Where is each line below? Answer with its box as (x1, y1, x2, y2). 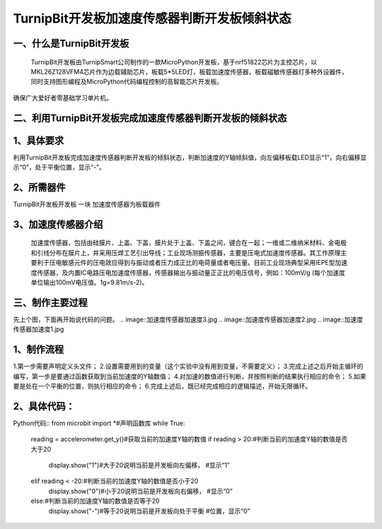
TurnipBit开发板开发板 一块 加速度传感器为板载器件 (13, 200, 161, 208)
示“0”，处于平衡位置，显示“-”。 (13, 163, 105, 172)
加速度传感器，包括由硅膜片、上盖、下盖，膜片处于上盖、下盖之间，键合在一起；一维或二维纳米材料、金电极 (30, 239, 347, 247)
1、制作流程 (13, 343, 64, 356)
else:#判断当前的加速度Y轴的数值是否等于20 (30, 497, 160, 505)
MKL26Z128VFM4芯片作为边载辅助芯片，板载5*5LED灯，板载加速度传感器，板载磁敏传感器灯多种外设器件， (30, 67, 348, 76)
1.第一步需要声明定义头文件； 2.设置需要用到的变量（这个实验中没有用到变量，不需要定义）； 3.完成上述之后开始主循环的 (13, 362, 364, 371)
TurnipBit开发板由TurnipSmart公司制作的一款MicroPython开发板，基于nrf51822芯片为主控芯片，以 (30, 57, 318, 66)
